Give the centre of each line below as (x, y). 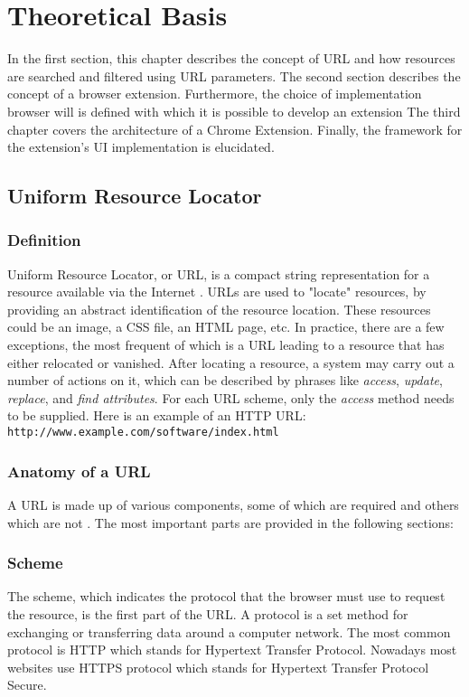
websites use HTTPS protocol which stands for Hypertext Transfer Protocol (218, 667)
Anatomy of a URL (79, 471)
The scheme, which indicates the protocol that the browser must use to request (226, 596)
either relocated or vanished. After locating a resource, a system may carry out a (231, 362)
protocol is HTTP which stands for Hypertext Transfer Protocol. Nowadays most (232, 650)
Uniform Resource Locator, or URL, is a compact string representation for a (219, 273)
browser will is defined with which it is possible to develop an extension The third (234, 111)
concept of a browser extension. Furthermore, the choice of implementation (215, 94)
